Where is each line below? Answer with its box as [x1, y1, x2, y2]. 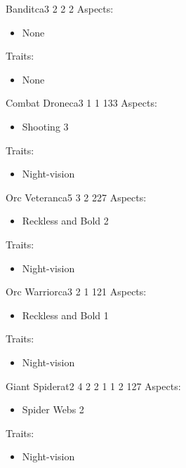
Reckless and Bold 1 [22, 307, 109, 322]
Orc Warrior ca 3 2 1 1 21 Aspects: [6, 284, 147, 299]
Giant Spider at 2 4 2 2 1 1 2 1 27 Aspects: [6, 378, 181, 393]
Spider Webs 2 [22, 402, 84, 417]
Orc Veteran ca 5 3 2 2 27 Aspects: [6, 189, 147, 204]
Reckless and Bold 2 [22, 213, 109, 228]
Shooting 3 [22, 119, 69, 133]
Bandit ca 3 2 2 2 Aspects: [6, 1, 114, 15]
